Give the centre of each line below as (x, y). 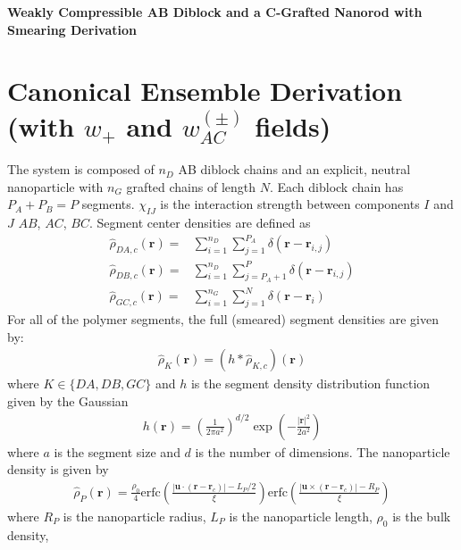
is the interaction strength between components (290, 204)
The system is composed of (81, 169)
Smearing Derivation (72, 29)
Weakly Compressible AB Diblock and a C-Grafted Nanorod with (215, 12)
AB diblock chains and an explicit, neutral (294, 169)
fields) (293, 125)
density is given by (58, 469)
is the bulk (422, 516)
